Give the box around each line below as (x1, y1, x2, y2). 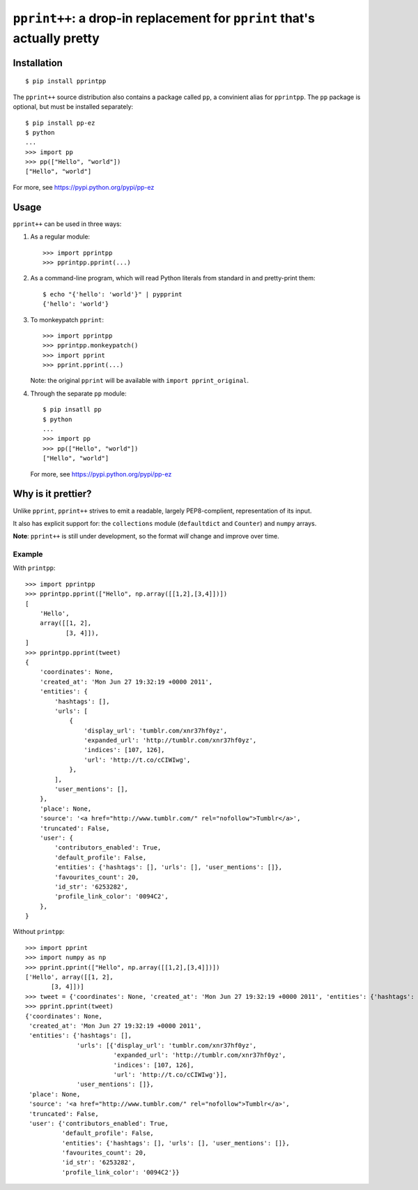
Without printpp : (13, 928, 65, 936)
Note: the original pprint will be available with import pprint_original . (30, 377, 249, 385)
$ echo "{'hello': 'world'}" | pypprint (42, 290, 183, 298)
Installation (13, 57, 63, 69)
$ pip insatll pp (42, 405, 102, 414)
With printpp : (13, 564, 56, 572)
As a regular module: (30, 232, 91, 241)
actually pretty (13, 30, 100, 46)
